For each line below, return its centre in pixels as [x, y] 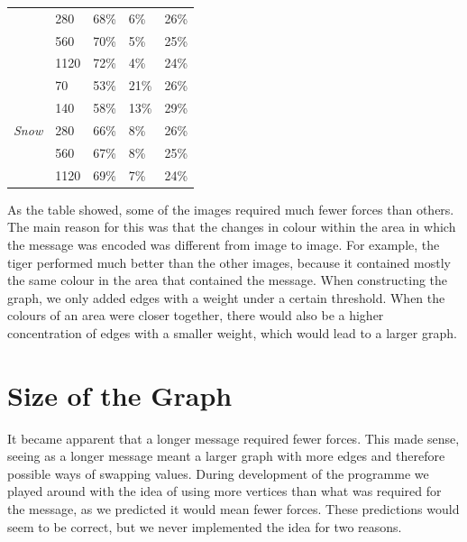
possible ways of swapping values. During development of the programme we [218, 473]
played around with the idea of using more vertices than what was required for [224, 491]
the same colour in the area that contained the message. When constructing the [228, 280]
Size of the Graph [120, 395]
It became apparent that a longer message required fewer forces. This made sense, [233, 438]
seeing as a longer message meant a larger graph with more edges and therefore [226, 456]
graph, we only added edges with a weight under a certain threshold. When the [226, 297]
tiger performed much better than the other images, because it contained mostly [229, 262]
